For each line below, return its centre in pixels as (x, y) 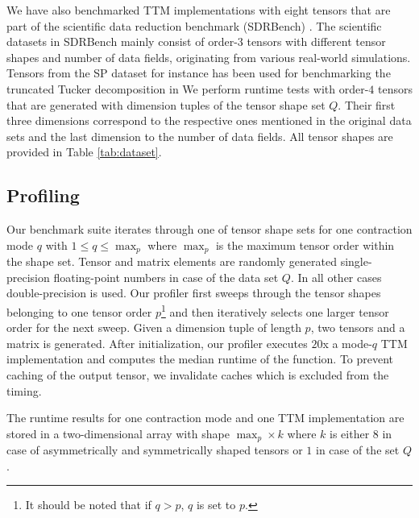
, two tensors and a (358, 327)
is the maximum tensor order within (305, 244)
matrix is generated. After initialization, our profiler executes (157, 343)
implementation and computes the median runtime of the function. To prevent (200, 359)
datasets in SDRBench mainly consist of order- (122, 41)
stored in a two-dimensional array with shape (118, 433)
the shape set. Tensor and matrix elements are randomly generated (172, 261)
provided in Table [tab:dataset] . (84, 152)
